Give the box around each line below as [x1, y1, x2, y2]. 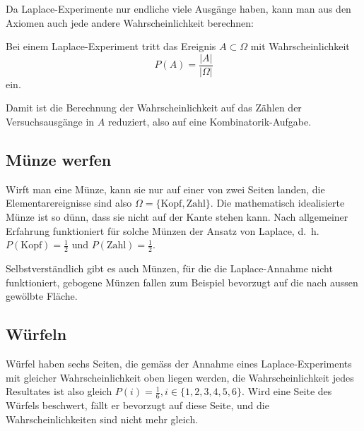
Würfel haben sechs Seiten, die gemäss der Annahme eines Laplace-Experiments [6, 356, 352, 371]
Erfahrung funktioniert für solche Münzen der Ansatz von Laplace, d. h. [6, 223, 319, 238]
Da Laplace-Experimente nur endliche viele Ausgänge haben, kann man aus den [6, 1, 351, 16]
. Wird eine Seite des [242, 384, 332, 399]
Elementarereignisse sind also [6, 195, 132, 210]
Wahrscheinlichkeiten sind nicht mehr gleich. [6, 411, 199, 426]
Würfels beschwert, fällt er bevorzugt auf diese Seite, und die [6, 398, 269, 413]
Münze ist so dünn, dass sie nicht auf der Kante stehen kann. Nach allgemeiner [6, 210, 348, 224]
